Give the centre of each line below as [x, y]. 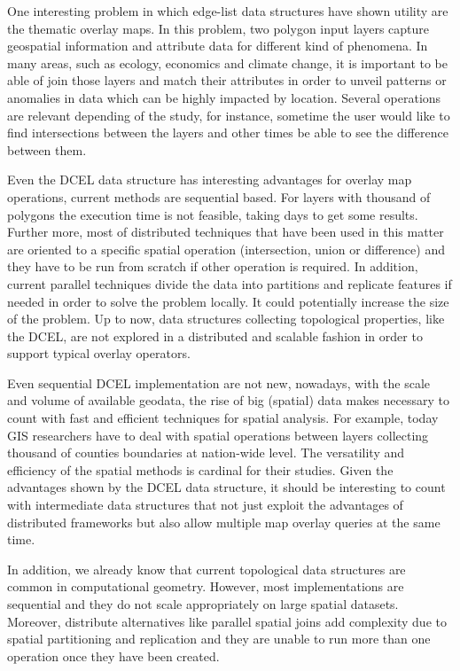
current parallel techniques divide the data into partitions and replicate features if [230, 283]
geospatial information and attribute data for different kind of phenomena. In [218, 46]
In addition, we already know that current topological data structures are [207, 569]
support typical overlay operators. [99, 353]
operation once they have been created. [113, 655]
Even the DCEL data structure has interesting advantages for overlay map [210, 179]
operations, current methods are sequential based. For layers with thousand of [219, 196]
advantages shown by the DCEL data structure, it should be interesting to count [226, 487]
